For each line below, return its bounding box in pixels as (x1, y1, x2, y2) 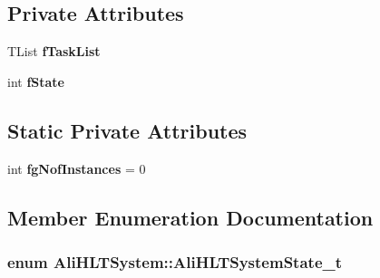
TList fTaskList (7, 42, 101, 61)
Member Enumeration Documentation (7, 203, 374, 231)
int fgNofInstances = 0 (7, 158, 146, 177)
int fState (7, 72, 64, 91)
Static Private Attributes (7, 116, 248, 144)
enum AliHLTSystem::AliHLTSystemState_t (7, 250, 343, 273)
